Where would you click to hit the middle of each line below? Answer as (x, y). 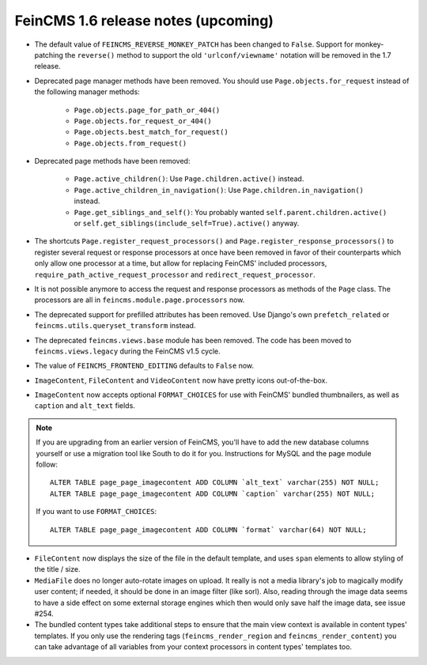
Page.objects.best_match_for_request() (151, 132)
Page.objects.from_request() (130, 143)
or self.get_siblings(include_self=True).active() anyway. (187, 223)
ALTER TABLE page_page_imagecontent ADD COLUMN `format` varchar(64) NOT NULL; (208, 529)
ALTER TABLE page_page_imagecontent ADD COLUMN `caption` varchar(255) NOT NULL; (213, 493)
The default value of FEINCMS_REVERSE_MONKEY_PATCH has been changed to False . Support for (194, 44)
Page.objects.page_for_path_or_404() (147, 110)
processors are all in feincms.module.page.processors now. (140, 300)
